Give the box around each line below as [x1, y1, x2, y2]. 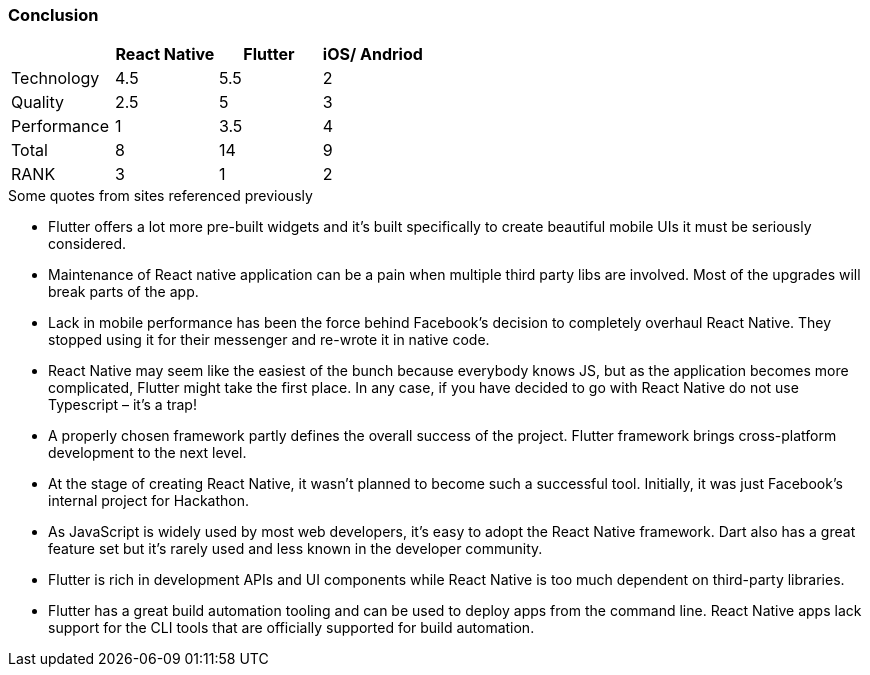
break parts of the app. [48, 283, 199, 301]
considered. [48, 235, 126, 253]
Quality [11, 92, 64, 113]
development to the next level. [48, 444, 247, 462]
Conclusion [8, 5, 99, 25]
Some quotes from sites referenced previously [8, 187, 313, 205]
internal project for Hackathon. [48, 492, 250, 510]
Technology [11, 68, 100, 89]
